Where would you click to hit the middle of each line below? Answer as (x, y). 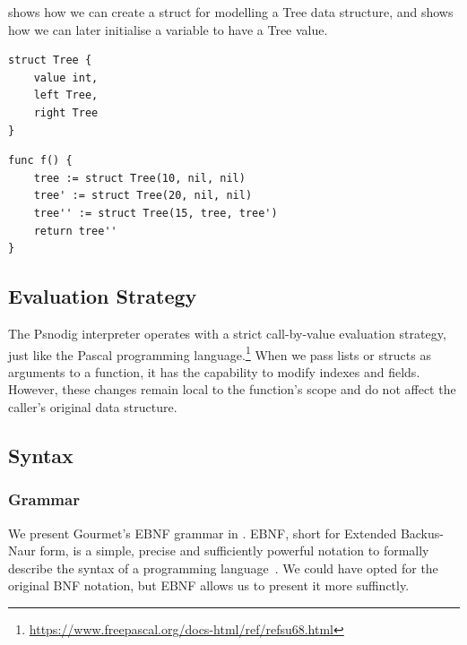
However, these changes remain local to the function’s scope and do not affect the (232, 389)
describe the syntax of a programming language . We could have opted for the (223, 568)
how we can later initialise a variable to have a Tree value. (168, 29)
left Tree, (66, 95)
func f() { (40, 161)
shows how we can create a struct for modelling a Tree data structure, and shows (231, 12)
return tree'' (75, 231)
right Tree (66, 112)
